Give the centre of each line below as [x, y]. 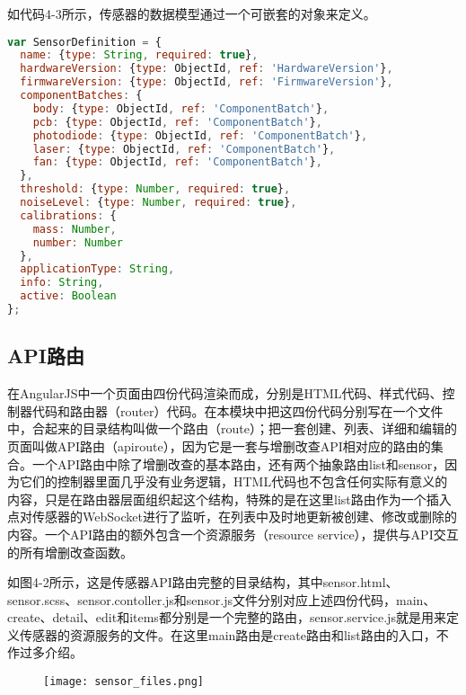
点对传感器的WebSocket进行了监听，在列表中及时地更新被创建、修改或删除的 [232, 517]
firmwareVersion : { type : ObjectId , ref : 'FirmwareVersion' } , [207, 82]
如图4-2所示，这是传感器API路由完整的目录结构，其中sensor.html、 [203, 582]
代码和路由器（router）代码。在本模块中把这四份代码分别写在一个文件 [237, 410]
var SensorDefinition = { [84, 42]
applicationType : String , [97, 269]
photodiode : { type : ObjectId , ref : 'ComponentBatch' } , [200, 135]
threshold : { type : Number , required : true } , [155, 189]
